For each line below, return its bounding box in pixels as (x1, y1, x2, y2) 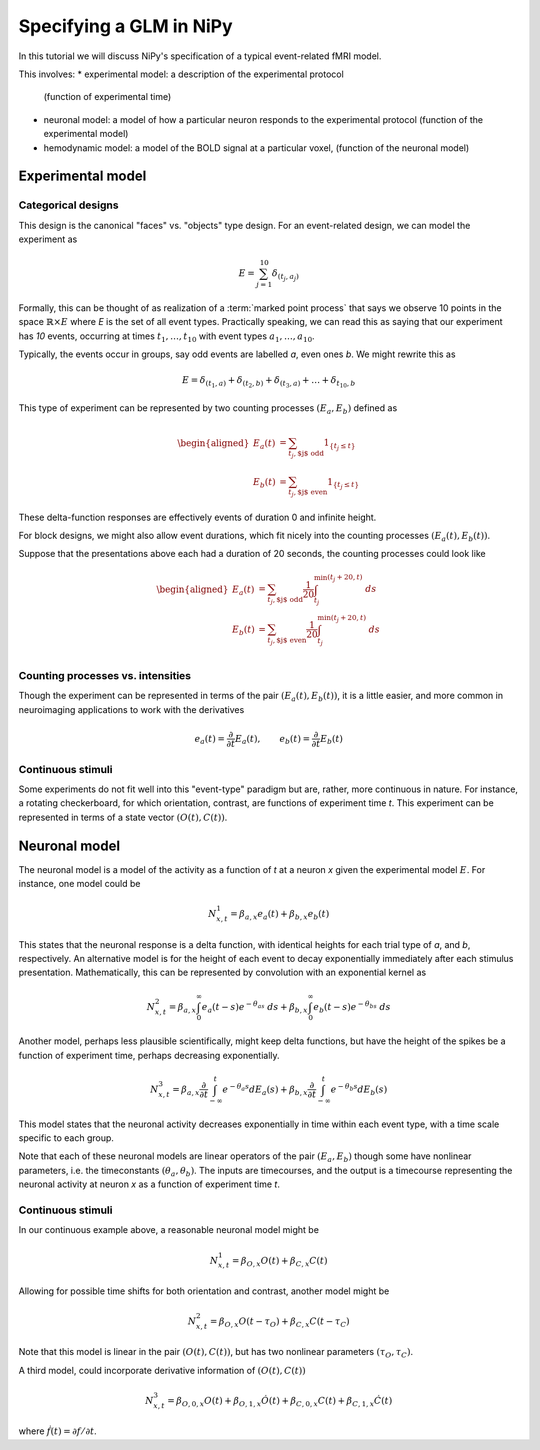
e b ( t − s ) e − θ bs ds (313, 999, 391, 1015)
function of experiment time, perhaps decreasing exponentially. (18, 1049, 280, 1061)
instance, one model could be (18, 878, 141, 890)
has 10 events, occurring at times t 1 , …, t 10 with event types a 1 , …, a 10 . (18, 330, 315, 344)
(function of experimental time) (43, 91, 172, 103)
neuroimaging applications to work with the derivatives (18, 703, 245, 715)
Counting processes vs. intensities (18, 668, 192, 682)
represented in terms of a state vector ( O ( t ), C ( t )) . (18, 811, 228, 823)
